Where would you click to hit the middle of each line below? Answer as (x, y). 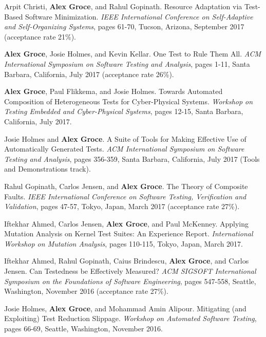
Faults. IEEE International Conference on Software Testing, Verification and (125, 196)
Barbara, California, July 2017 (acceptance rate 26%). (89, 74)
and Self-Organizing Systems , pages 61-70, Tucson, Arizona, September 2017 (124, 26)
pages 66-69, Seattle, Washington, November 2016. (83, 329)
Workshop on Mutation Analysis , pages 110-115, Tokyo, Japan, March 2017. (124, 243)
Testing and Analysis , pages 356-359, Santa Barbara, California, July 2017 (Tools (132, 158)
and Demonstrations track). (47, 169)
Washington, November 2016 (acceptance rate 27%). (86, 291)
